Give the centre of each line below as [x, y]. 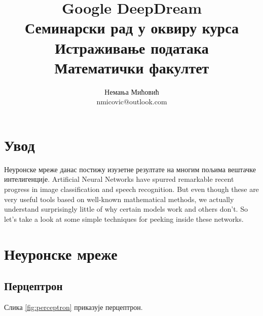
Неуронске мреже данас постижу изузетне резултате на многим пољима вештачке [130, 169]
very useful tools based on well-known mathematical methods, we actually [119, 199]
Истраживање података [132, 47]
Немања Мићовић [132, 91]
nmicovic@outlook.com [132, 102]
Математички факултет [132, 67]
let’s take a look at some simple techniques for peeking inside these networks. [124, 219]
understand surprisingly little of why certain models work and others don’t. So [126, 209]
